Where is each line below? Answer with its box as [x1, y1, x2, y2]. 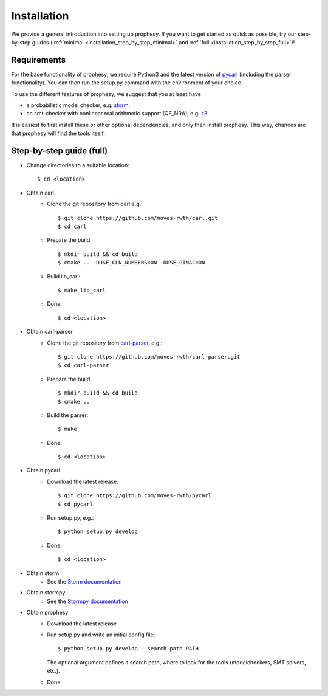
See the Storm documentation [47, 577, 122, 585]
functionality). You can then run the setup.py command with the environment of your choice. [11, 79, 243, 86]
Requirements [11, 55, 66, 65]
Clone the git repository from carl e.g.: [47, 201, 143, 208]
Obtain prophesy [26, 608, 69, 616]
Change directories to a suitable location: [26, 162, 130, 169]
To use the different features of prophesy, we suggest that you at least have [11, 90, 202, 97]
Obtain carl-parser [26, 328, 73, 336]
